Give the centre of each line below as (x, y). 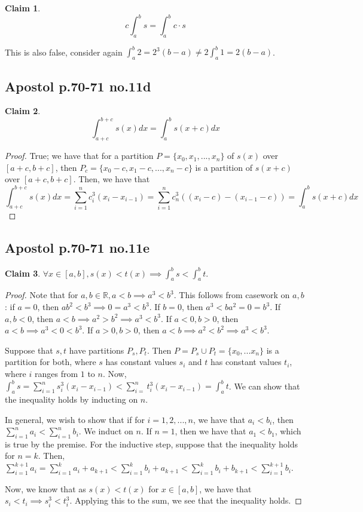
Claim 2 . (23, 111)
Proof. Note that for (42, 295)
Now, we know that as (45, 488)
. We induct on (106, 431)
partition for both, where (51, 362)
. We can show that (264, 386)
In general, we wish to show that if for (75, 419)
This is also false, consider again (64, 52)
